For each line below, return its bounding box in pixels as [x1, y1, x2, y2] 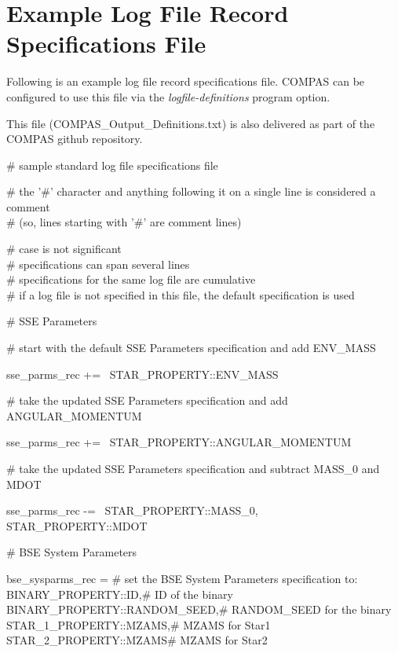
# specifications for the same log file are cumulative [6, 271, 256, 288]
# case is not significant [6, 240, 122, 257]
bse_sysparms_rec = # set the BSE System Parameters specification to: [6, 570, 358, 586]
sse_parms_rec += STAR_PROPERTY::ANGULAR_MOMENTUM [6, 434, 352, 450]
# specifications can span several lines [6, 255, 190, 272]
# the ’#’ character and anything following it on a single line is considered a [6, 183, 376, 200]
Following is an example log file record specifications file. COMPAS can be [6, 73, 365, 90]
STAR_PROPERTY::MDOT [6, 517, 148, 534]
